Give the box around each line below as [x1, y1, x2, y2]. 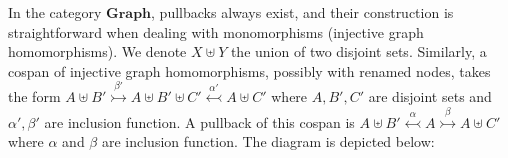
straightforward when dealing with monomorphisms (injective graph [8, 21, 424, 42]
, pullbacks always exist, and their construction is [151, 2, 454, 22]
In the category [8, 2, 102, 22]
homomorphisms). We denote [8, 41, 187, 62]
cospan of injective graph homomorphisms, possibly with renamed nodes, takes [8, 60, 491, 81]
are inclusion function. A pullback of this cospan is [44, 111, 355, 132]
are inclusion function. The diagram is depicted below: [101, 131, 435, 152]
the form [8, 86, 61, 107]
